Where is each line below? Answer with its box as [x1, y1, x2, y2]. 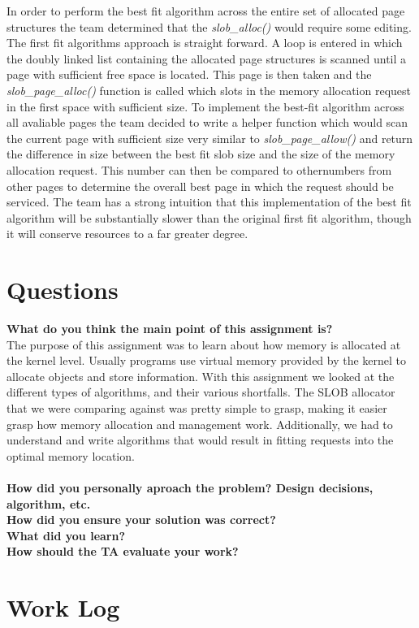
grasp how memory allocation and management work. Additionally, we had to [6, 415, 393, 432]
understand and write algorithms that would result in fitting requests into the [6, 431, 394, 448]
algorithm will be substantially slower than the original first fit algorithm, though [6, 209, 412, 226]
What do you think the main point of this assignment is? [6, 320, 333, 337]
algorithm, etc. [6, 495, 91, 512]
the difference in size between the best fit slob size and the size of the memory [6, 145, 395, 162]
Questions [6, 273, 119, 306]
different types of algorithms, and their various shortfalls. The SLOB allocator [6, 383, 395, 401]
